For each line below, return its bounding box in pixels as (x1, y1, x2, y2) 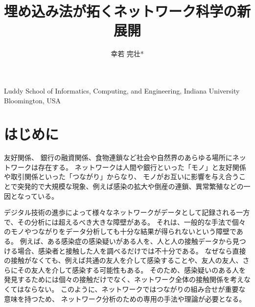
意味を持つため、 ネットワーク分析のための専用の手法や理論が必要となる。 (4, 293, 246, 304)
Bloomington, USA (4, 95, 61, 105)
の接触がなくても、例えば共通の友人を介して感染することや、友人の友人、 (4, 255, 243, 265)
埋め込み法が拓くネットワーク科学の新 (4, 1, 251, 21)
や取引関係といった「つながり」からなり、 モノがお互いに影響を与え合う (4, 171, 239, 182)
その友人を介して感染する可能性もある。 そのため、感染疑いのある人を (17, 264, 246, 275)
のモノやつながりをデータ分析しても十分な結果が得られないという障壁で (4, 226, 236, 236)
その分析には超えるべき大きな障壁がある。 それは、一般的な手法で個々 (17, 216, 246, 227)
